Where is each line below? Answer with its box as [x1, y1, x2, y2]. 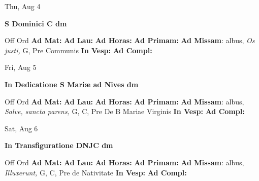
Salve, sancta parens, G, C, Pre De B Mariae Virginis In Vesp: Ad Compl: [5, 106, 245, 117]
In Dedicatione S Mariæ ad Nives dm [5, 79, 139, 89]
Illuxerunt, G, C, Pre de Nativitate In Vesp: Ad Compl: [5, 167, 187, 177]
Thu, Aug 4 [5, 1, 41, 11]
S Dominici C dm [5, 18, 67, 28]
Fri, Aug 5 [5, 62, 37, 73]
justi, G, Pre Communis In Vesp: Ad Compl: [5, 45, 152, 55]
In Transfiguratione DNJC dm [5, 140, 113, 151]
